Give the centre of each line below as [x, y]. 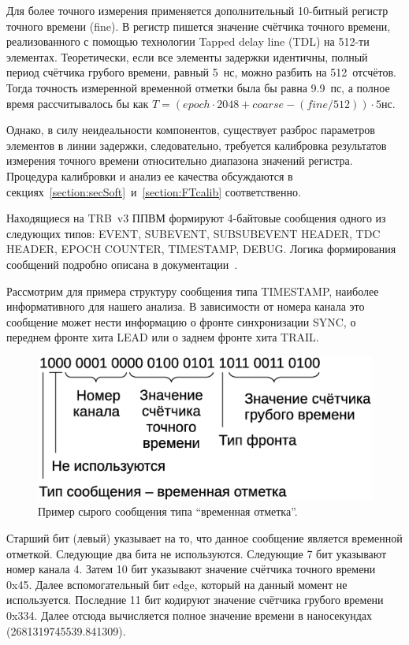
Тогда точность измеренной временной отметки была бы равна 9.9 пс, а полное [198, 87]
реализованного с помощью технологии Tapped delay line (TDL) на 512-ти [188, 41]
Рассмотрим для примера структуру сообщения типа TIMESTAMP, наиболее [193, 291]
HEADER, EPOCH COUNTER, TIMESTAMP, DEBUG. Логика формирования [201, 249]
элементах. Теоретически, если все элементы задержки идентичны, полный [187, 56]
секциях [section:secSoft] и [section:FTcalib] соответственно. [154, 191]
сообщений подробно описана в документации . [122, 264]
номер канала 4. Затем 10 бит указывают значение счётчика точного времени [191, 569]
